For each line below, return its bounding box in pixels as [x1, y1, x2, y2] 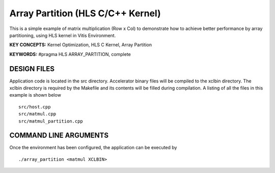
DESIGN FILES [9, 64, 54, 73]
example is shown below [9, 92, 61, 98]
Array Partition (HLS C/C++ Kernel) [9, 8, 161, 19]
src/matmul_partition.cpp [18, 118, 84, 124]
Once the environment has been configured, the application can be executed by [9, 145, 177, 151]
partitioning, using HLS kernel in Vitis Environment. [9, 32, 116, 38]
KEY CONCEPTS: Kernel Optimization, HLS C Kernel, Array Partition [9, 42, 152, 48]
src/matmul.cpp [18, 111, 57, 117]
